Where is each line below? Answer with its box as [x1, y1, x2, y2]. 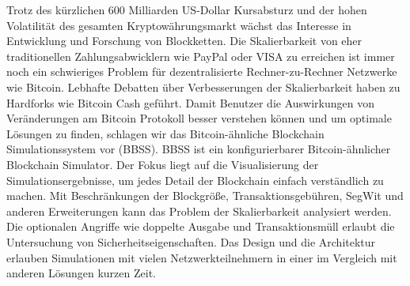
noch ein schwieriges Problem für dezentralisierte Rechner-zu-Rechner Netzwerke [6, 63, 397, 80]
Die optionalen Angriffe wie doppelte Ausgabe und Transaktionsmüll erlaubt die [6, 218, 395, 235]
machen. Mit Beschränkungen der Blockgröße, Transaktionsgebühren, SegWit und [6, 187, 404, 204]
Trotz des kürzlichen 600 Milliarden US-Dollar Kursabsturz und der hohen [6, 2, 367, 17]
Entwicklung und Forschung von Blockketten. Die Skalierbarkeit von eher [6, 32, 363, 49]
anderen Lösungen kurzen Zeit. [6, 265, 156, 281]
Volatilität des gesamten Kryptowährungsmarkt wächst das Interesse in [6, 17, 351, 33]
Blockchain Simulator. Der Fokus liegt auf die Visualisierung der [6, 156, 319, 172]
